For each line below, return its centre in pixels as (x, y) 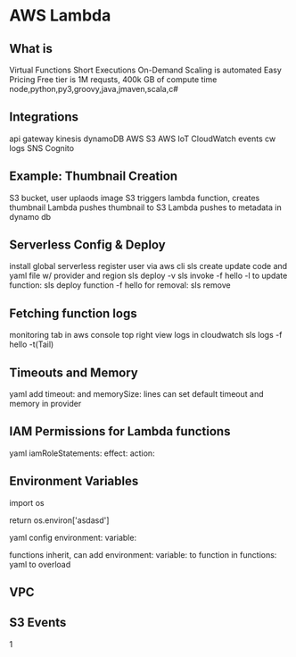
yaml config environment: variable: (73, 537)
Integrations (44, 117)
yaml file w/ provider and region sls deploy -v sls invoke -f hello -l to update (148, 276)
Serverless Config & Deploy (88, 245)
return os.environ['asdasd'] (59, 520)
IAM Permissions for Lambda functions (120, 431)
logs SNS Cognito (41, 147)
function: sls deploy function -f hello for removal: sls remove (120, 285)
